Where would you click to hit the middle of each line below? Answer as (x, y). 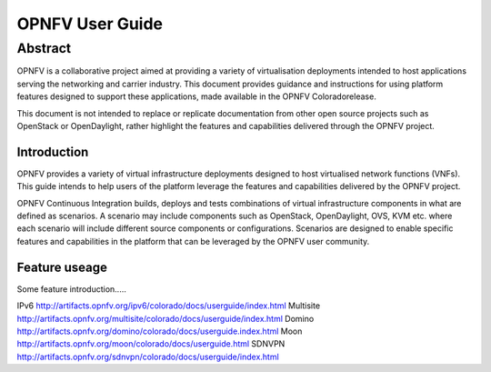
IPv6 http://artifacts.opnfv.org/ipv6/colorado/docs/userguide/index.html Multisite (169, 306)
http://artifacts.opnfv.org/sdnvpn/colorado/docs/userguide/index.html (148, 357)
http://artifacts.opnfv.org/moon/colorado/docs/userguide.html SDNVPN (151, 344)
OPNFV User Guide (90, 24)
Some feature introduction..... (71, 289)
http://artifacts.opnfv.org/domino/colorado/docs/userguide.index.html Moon (160, 331)
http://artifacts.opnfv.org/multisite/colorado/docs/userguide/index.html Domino (165, 318)
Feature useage (62, 267)
